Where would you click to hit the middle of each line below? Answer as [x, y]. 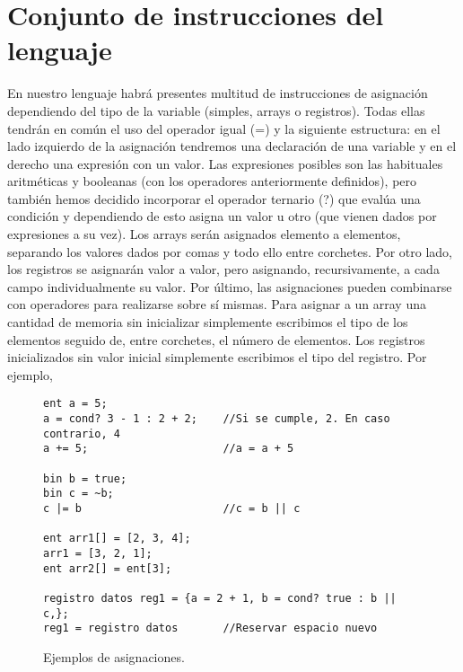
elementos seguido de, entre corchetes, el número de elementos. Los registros [216, 339]
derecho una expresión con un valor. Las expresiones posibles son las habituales [225, 163]
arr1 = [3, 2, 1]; [98, 553]
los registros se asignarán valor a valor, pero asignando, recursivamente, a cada [223, 269]
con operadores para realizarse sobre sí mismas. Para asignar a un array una [217, 304]
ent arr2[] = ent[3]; [108, 568]
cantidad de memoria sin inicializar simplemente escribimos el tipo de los [208, 322]
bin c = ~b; [79, 494]
